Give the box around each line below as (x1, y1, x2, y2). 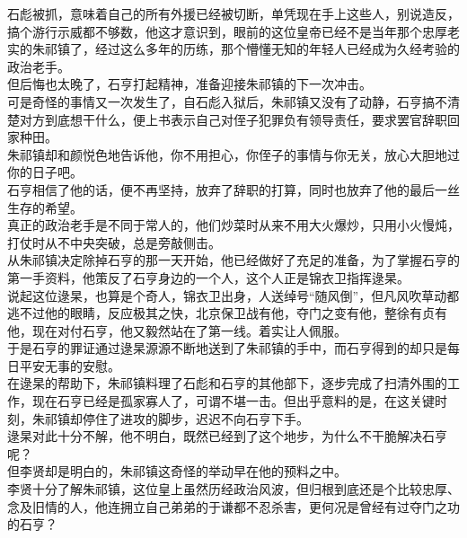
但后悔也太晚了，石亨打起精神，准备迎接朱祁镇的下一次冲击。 (7, 75, 372, 93)
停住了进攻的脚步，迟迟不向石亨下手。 (82, 409, 309, 428)
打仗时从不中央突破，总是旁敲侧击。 (7, 233, 221, 251)
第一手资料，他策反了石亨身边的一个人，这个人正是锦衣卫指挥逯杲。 (7, 268, 410, 287)
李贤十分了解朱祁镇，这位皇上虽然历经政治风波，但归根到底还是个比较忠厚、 (7, 480, 460, 498)
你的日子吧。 (7, 163, 83, 181)
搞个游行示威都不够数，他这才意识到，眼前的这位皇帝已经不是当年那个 (7, 22, 422, 40)
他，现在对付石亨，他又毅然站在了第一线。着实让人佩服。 (7, 321, 347, 340)
